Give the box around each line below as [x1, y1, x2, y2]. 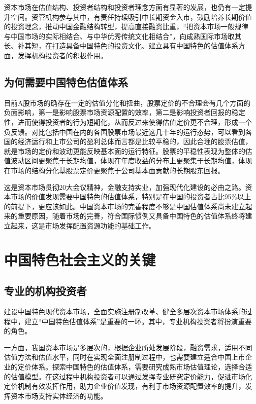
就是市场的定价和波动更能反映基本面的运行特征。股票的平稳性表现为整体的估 [4, 146, 252, 156]
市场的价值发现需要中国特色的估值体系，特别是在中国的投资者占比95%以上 [10, 191, 251, 202]
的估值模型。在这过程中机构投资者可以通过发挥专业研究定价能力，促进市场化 [4, 371, 252, 381]
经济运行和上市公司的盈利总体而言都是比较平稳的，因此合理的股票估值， [17, 136, 252, 147]
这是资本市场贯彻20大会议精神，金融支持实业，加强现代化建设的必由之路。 [4, 182, 245, 192]
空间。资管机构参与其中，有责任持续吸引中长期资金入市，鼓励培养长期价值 [10, 11, 252, 22]
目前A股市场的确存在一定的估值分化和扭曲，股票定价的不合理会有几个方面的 [4, 97, 251, 108]
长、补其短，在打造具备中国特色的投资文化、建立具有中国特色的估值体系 [4, 40, 238, 51]
